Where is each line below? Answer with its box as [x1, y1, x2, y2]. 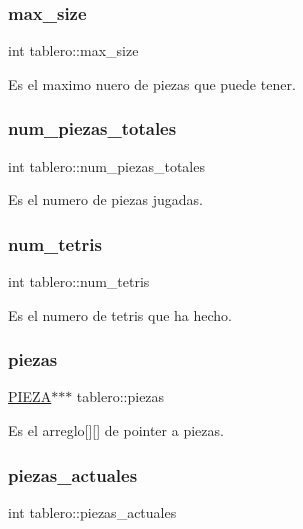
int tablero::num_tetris [8, 271, 150, 292]
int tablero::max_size [8, 40, 139, 61]
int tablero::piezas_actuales [8, 501, 177, 522]
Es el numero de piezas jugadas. [8, 189, 203, 210]
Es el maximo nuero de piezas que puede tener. [8, 73, 296, 94]
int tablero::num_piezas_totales [8, 155, 205, 176]
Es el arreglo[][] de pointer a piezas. [8, 420, 224, 441]
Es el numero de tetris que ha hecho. [8, 304, 233, 325]
